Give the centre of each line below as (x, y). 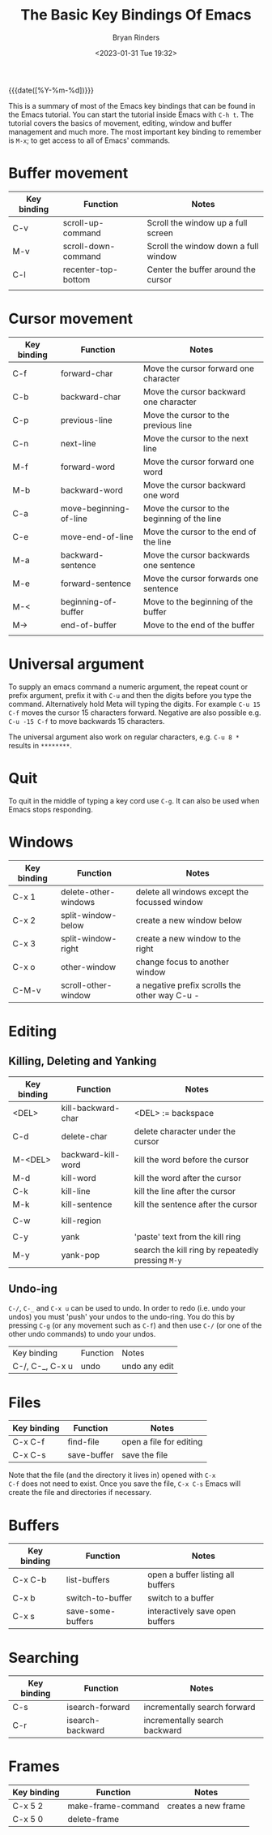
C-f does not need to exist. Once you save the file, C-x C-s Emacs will (125, 1484)
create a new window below (189, 920)
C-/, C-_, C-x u (42, 1367)
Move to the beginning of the (198, 601)
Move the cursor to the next (195, 438)
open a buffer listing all (191, 1574)
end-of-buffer (89, 625)
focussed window (170, 902)
